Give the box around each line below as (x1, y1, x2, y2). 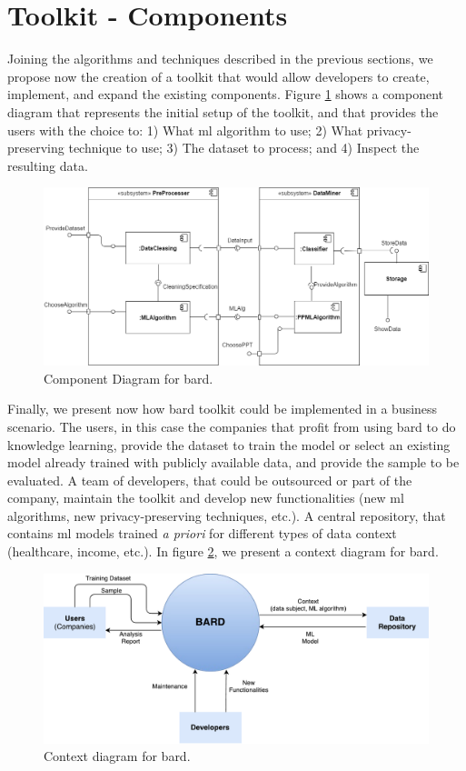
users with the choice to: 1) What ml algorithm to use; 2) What (7, 120, 363, 139)
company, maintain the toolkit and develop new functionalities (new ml (7, 488, 404, 507)
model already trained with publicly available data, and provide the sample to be (7, 453, 460, 472)
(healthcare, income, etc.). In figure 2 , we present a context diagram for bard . (7, 542, 439, 561)
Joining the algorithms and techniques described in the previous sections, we (7, 49, 433, 68)
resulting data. (7, 155, 88, 175)
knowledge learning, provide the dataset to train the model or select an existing (7, 435, 451, 454)
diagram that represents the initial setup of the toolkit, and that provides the (7, 102, 439, 121)
